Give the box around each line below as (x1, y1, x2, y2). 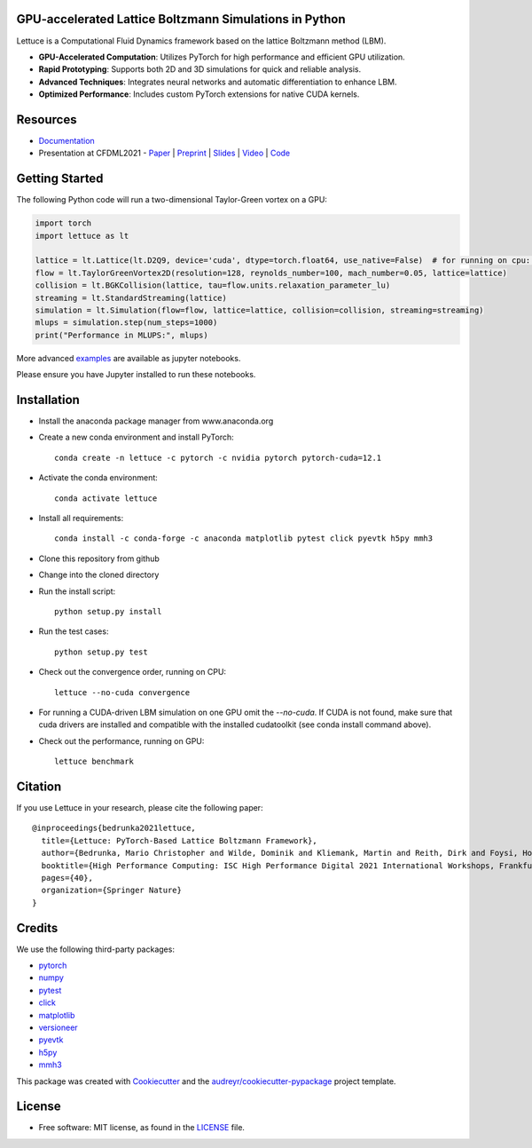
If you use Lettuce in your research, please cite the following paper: (16, 803, 263, 812)
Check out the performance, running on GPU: (38, 735, 205, 746)
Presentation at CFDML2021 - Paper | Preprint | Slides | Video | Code (38, 147, 291, 159)
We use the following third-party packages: (16, 944, 175, 954)
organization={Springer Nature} (41, 885, 182, 896)
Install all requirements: (38, 513, 124, 524)
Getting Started (16, 171, 104, 186)
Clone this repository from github (38, 553, 160, 564)
